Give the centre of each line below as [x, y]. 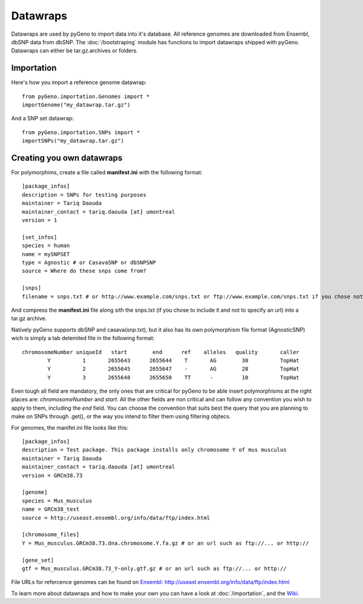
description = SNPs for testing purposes [84, 195]
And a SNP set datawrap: [42, 119]
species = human [46, 246]
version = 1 [40, 220]
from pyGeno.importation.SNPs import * [81, 132]
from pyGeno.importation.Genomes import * [86, 96]
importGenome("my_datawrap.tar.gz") [76, 105]
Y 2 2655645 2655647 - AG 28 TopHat [173, 369]
